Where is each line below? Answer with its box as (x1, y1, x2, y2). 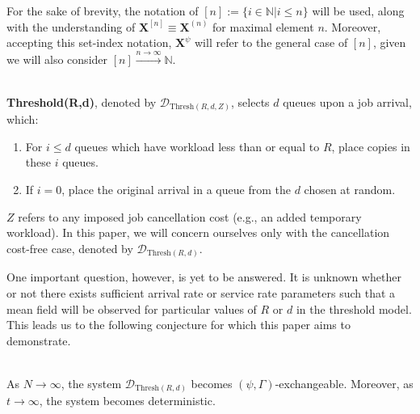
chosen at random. (304, 181, 396, 198)
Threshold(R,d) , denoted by (6, 93, 157, 110)
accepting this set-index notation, (6, 34, 172, 51)
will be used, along (312, 2, 405, 19)
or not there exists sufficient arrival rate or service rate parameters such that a (6, 284, 396, 301)
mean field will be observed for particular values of (6, 300, 257, 317)
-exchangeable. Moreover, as (275, 374, 414, 391)
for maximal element (212, 18, 314, 35)
